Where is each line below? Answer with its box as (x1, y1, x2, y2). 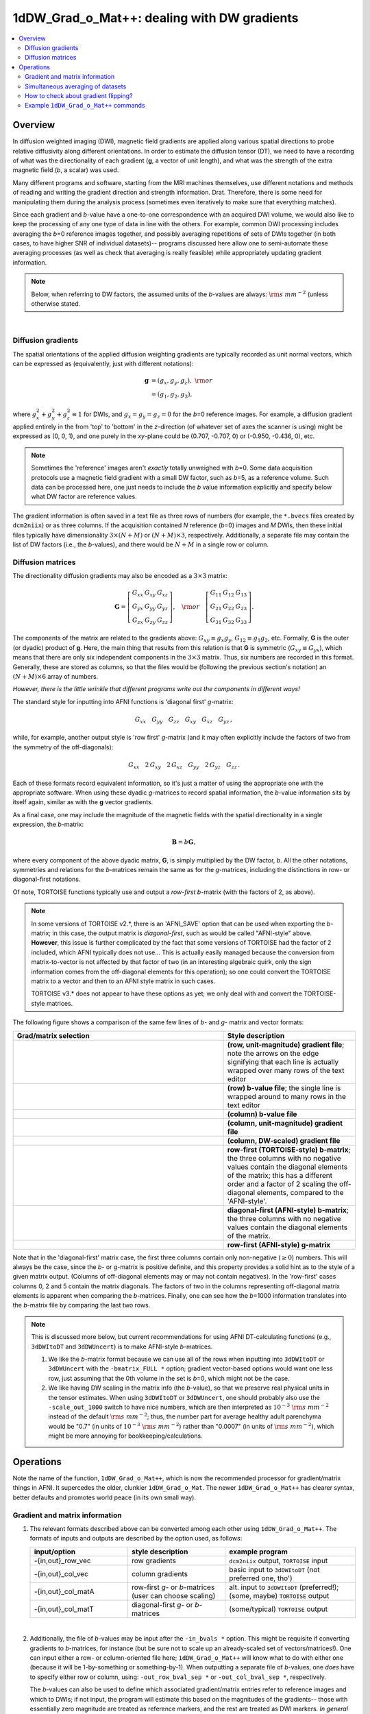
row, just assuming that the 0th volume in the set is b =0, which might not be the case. (48, 1374, 290, 1382)
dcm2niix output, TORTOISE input (229, 1556, 328, 1565)
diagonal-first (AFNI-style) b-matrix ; (227, 1205, 349, 1215)
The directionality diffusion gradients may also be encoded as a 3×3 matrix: (12, 572, 227, 580)
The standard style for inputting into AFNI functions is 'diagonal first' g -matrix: (12, 697, 234, 705)
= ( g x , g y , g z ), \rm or (151, 377, 213, 386)
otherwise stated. (31, 300, 81, 308)
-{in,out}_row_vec (34, 1556, 92, 1565)
